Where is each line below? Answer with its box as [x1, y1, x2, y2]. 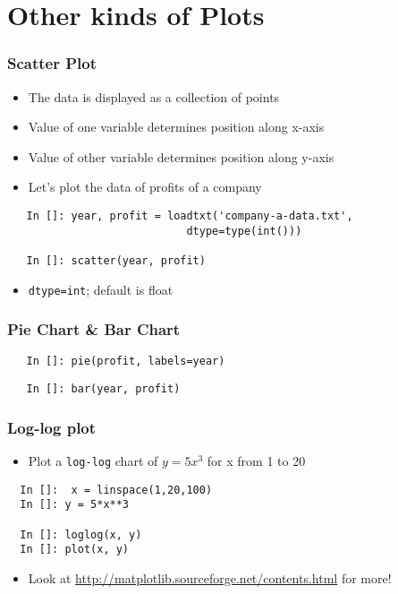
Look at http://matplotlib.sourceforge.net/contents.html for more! [28, 568, 392, 587]
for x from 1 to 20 [207, 452, 306, 469]
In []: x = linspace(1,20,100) [20, 483, 213, 496]
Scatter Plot [7, 52, 97, 74]
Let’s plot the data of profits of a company [28, 177, 262, 196]
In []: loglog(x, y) [20, 528, 142, 541]
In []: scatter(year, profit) [26, 254, 206, 267]
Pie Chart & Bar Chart [7, 318, 181, 340]
